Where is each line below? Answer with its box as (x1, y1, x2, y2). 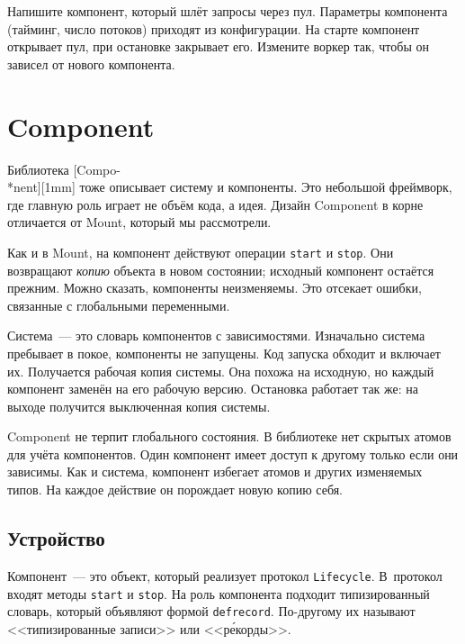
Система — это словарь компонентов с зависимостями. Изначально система (7, 326, 425, 345)
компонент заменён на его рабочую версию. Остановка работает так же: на (7, 379, 419, 398)
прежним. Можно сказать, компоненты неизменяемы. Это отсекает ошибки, (7, 278, 422, 297)
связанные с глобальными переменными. (7, 295, 230, 314)
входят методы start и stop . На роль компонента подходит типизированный (7, 584, 430, 603)
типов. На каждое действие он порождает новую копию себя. (7, 480, 343, 499)
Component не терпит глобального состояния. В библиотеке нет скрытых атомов (7, 427, 452, 446)
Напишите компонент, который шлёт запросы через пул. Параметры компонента (7, 2, 448, 20)
